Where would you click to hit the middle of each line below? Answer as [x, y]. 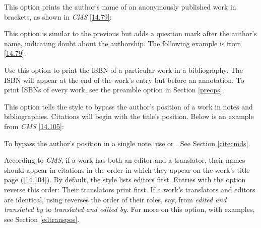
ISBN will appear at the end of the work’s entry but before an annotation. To [124, 80]
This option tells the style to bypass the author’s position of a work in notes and [128, 106]
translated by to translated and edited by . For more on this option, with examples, [129, 209]
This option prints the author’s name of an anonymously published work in [120, 7]
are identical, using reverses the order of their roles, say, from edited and [115, 199]
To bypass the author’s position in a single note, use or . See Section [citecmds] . [127, 143]
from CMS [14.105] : [34, 126]
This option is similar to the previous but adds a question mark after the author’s [130, 33]
